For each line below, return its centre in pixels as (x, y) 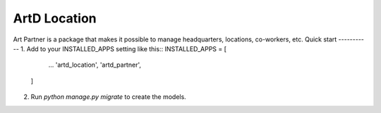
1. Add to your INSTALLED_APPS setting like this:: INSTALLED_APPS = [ (123, 48)
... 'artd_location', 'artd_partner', (95, 65)
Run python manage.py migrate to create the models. (108, 97)
